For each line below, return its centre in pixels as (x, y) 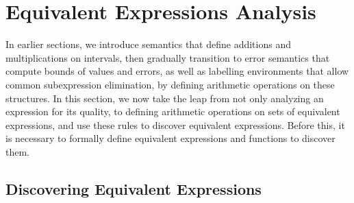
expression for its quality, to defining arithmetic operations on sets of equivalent (173, 111)
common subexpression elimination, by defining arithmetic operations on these (170, 84)
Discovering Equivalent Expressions (134, 188)
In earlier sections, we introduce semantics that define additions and (148, 44)
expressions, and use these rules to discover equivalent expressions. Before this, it (175, 124)
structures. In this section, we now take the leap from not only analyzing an (165, 98)
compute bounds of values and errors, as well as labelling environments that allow (177, 71)
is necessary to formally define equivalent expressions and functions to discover (170, 138)
